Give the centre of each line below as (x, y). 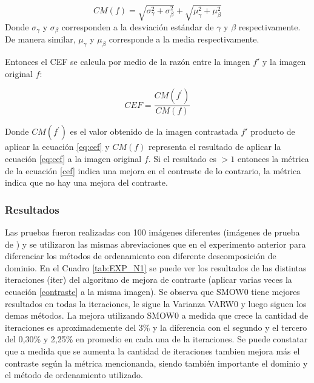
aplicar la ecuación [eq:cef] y (57, 147)
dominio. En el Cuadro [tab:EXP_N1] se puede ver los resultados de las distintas (156, 267)
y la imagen (284, 62)
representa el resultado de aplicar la (215, 147)
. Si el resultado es (182, 158)
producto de (273, 131)
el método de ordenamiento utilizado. (74, 375)
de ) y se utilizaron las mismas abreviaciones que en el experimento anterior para (155, 244)
